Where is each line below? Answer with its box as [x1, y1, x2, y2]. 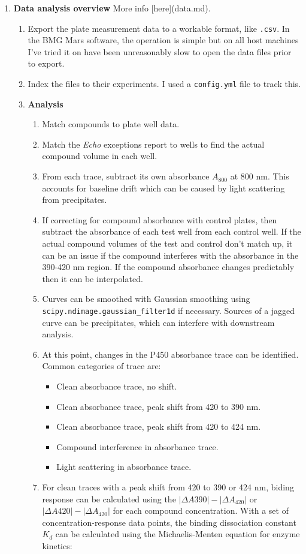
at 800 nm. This [230, 170, 289, 182]
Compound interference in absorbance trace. [56, 440, 219, 453]
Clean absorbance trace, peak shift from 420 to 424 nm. [56, 420, 261, 433]
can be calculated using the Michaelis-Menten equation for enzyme [55, 528, 300, 540]
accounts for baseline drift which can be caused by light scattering [42, 181, 285, 194]
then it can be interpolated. [42, 272, 143, 285]
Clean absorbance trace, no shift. [56, 380, 177, 393]
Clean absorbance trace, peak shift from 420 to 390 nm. [56, 400, 261, 412]
